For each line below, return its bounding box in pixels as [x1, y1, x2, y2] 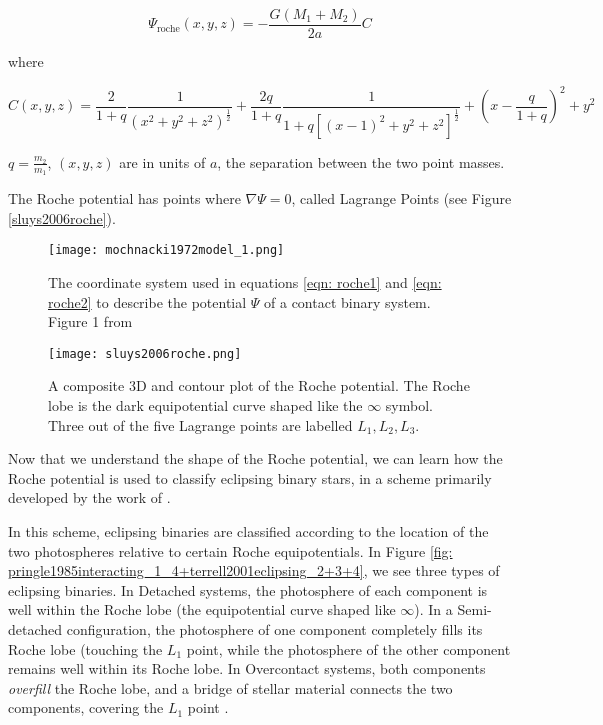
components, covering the [8, 697, 164, 718]
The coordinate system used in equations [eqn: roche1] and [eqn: [48, 272, 442, 293]
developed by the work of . [8, 487, 171, 508]
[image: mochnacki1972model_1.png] [48, 243, 285, 258]
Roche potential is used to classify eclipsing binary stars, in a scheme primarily [8, 467, 492, 488]
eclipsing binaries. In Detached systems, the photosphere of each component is [8, 579, 488, 600]
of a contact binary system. [264, 291, 431, 312]
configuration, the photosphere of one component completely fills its [66, 619, 483, 639]
